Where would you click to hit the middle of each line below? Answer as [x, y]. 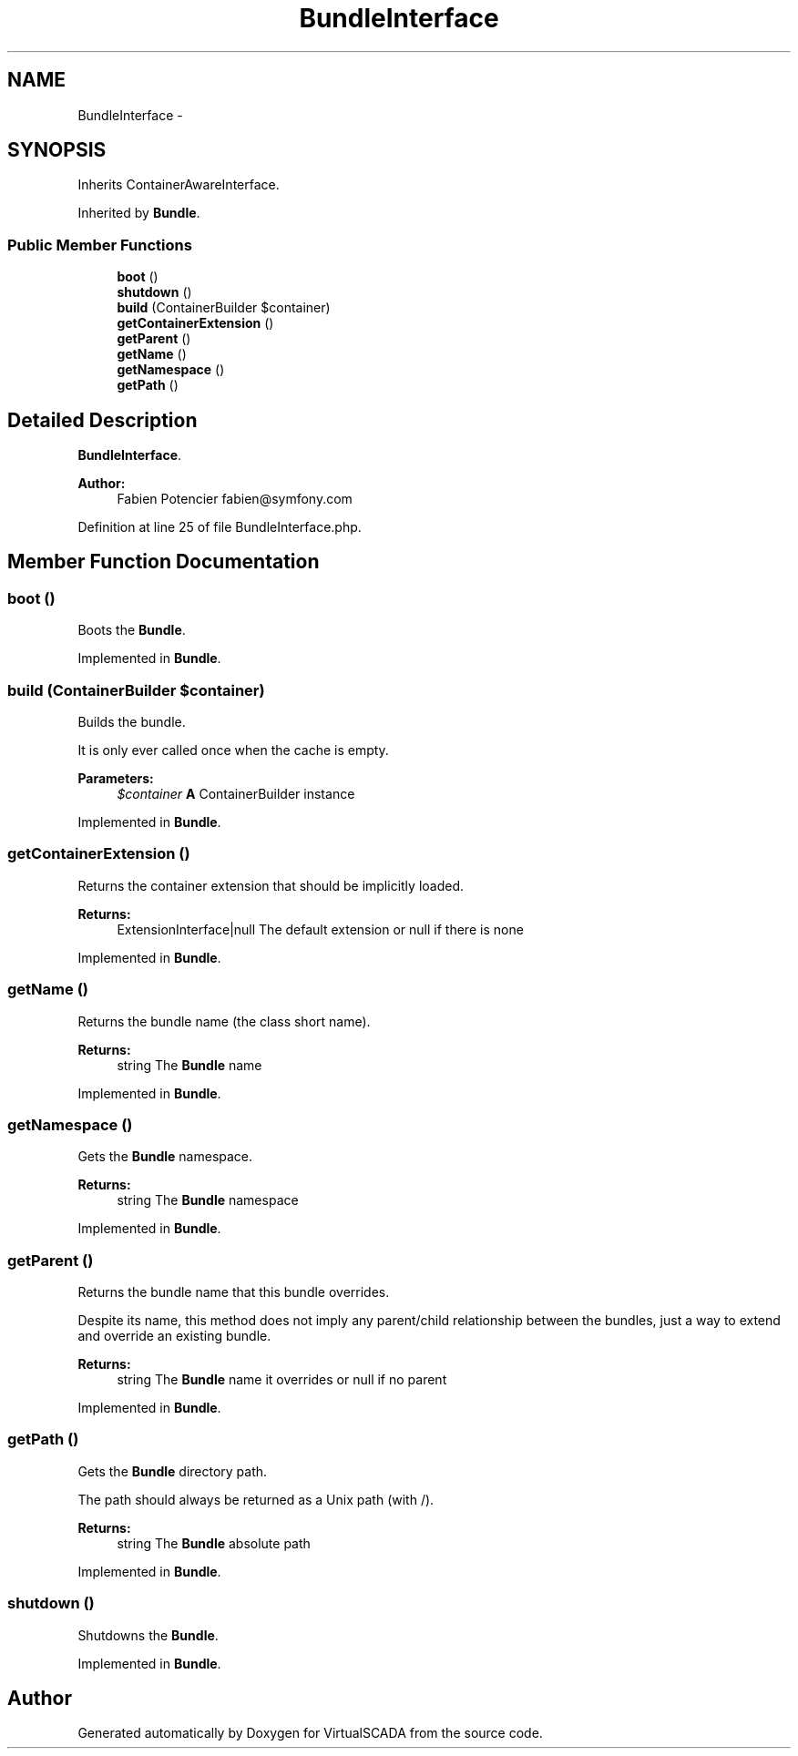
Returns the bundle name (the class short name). [224, 1021]
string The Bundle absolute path [214, 1543]
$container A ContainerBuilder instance [236, 794]
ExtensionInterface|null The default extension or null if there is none [320, 929]
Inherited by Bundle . [139, 213]
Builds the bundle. [132, 722]
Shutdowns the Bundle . [148, 1635]
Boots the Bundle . [132, 630]
